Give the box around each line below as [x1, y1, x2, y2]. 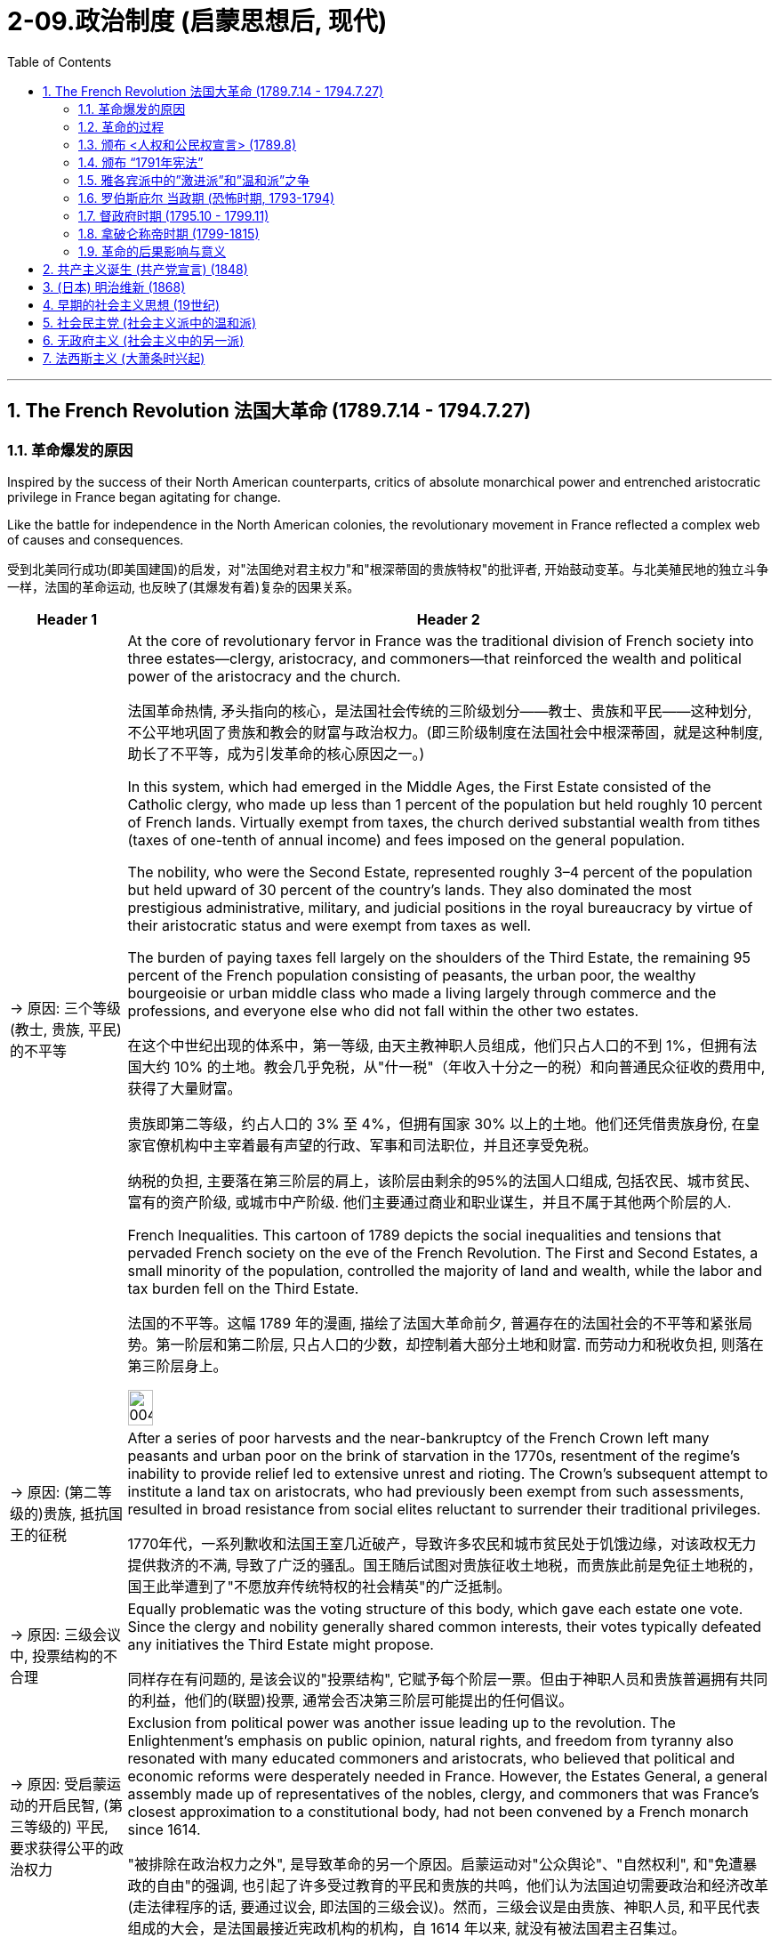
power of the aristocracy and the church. [127, 666, 401, 685]
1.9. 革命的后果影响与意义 [78, 243, 226, 259]
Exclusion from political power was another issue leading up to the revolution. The [127, 1713, 676, 1732]
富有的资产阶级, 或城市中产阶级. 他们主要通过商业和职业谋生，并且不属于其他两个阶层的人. [127, 1192, 732, 1211]
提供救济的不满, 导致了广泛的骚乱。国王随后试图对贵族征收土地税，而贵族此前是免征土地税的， [127, 1555, 762, 1574]
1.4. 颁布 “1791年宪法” [78, 154, 204, 170]
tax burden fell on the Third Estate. [127, 1279, 359, 1297]
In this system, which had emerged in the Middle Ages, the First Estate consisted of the [127, 777, 711, 795]
